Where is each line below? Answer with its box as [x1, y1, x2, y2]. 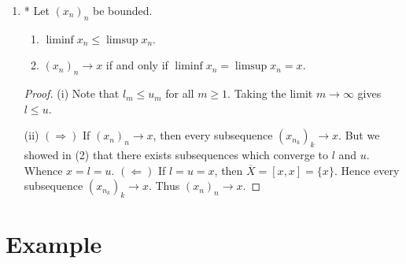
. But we [338, 127, 380, 143]
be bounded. [93, 2, 153, 18]
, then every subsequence [153, 127, 273, 143]
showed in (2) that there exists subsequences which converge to [24, 147, 329, 163]
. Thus [148, 177, 180, 194]
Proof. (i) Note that [24, 85, 120, 102]
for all [165, 85, 194, 102]
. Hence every [334, 162, 400, 178]
